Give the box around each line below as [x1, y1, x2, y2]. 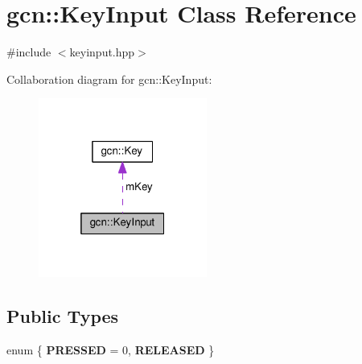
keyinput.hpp [69, 43, 135, 60]
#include [6, 43, 51, 60]
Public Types [6, 304, 119, 329]
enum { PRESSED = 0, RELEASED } [6, 341, 215, 358]
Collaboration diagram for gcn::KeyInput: [6, 70, 212, 87]
